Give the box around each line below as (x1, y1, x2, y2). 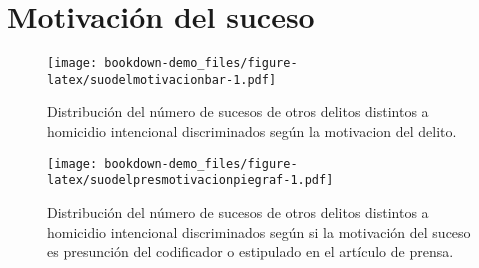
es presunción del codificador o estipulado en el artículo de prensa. (47, 241, 454, 262)
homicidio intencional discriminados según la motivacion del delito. (47, 121, 457, 142)
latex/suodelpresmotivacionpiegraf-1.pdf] (47, 173, 334, 188)
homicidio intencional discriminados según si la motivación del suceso (47, 221, 471, 242)
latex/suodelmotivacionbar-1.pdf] (47, 72, 277, 87)
